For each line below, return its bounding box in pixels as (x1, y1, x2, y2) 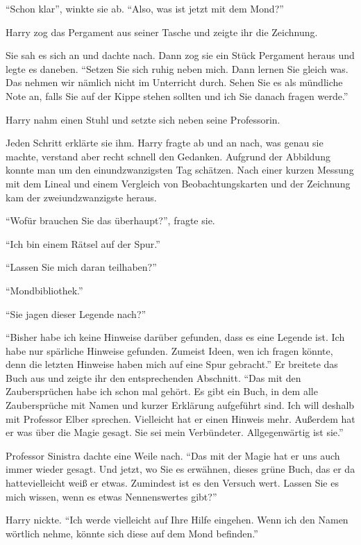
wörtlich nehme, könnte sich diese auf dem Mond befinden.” (6, 526, 258, 540)
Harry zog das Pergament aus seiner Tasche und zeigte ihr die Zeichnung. (6, 24, 318, 39)
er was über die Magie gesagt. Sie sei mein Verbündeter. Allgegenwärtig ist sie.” (6, 425, 344, 439)
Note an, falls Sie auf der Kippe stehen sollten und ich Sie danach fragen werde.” (6, 88, 349, 103)
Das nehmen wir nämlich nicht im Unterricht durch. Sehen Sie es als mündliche (6, 75, 343, 90)
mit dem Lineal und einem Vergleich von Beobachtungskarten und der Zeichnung (6, 176, 351, 190)
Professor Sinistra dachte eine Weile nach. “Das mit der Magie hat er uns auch (6, 448, 340, 462)
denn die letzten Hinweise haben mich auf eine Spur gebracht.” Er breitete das (6, 357, 338, 371)
